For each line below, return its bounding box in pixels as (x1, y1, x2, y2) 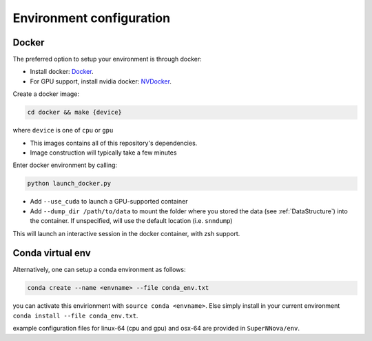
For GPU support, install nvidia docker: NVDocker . (30, 77, 172, 86)
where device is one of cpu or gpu (12, 126, 114, 135)
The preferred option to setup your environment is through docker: (12, 55, 203, 64)
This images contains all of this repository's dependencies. (30, 139, 198, 147)
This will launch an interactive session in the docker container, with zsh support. (12, 229, 240, 237)
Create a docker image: (12, 90, 79, 98)
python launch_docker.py (27, 179, 112, 188)
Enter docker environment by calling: (12, 161, 117, 169)
